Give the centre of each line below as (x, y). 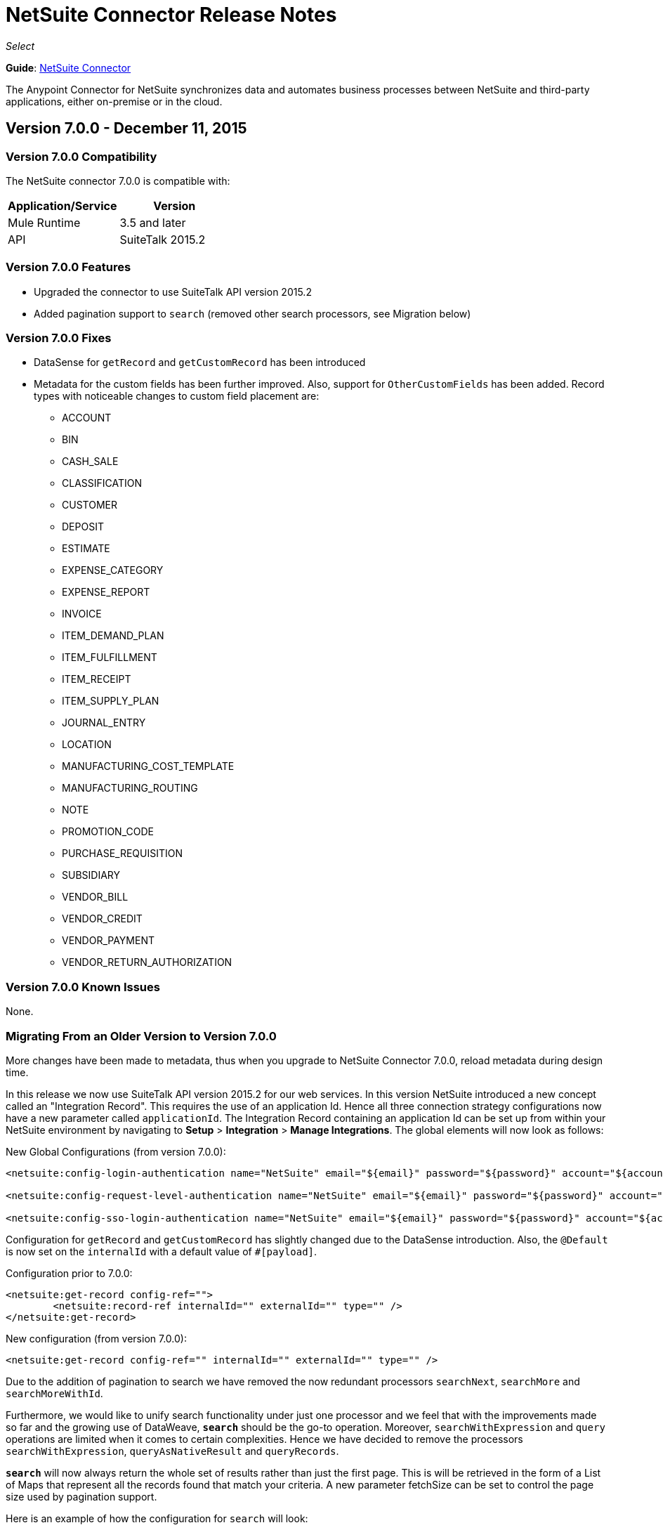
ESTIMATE (86, 549)
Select (20, 46)
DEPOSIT (83, 527)
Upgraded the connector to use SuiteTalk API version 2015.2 (173, 292)
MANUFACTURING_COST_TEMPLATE (148, 766)
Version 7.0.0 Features (68, 267)
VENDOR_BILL (95, 897)
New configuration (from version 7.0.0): (96, 1338)
